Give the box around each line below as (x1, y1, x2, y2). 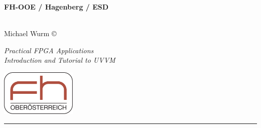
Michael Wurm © (4, 28, 57, 39)
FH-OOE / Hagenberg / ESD (4, 2, 109, 12)
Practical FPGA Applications (4, 45, 94, 55)
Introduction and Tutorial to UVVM (4, 55, 115, 65)
